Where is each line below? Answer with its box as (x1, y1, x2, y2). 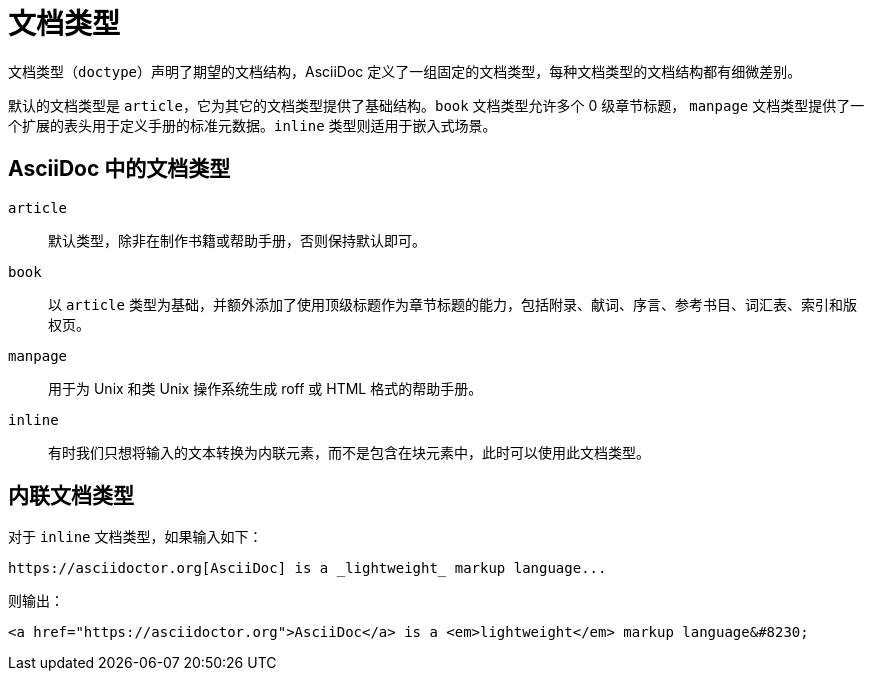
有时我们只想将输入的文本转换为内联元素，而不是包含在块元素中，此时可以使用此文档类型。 (48, 443, 650, 461)
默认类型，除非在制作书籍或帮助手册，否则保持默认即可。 (48, 231, 426, 249)
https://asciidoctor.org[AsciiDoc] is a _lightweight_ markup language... (8, 560, 607, 577)
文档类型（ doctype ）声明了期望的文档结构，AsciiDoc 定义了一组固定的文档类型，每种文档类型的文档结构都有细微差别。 (8, 62, 802, 80)
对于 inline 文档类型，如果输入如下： (8, 528, 263, 546)
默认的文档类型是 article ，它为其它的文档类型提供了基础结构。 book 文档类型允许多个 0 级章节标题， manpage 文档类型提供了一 (8, 96, 865, 114)
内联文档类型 (8, 483, 134, 509)
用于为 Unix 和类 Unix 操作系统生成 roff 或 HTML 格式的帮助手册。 (48, 379, 483, 397)
